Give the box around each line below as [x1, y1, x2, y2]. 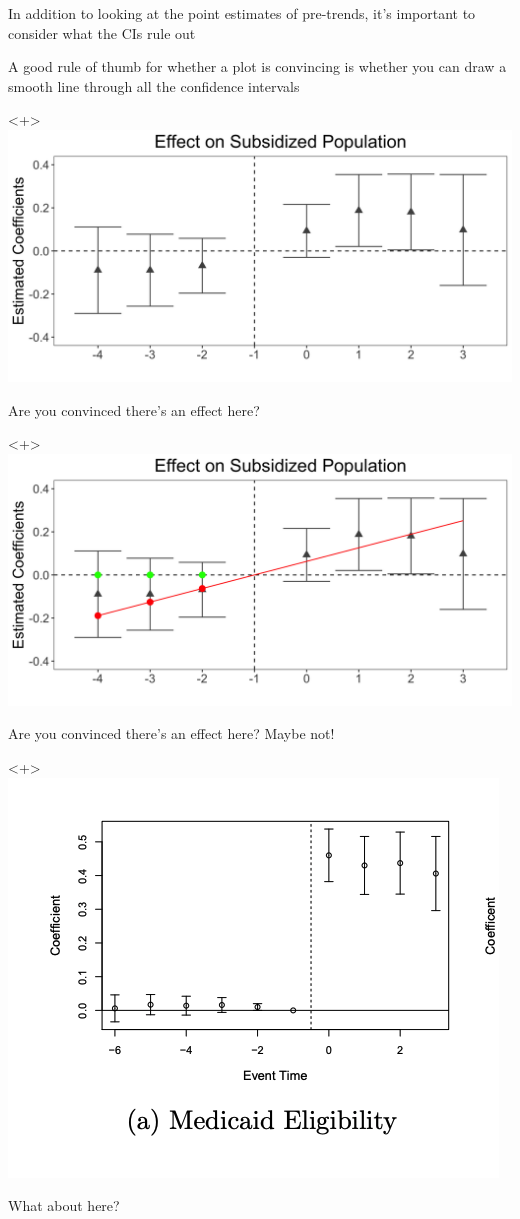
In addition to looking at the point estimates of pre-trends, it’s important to [8, 3, 476, 23]
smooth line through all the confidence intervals [8, 75, 300, 96]
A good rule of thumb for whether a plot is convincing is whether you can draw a [8, 56, 507, 77]
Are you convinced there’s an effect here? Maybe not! [8, 723, 335, 744]
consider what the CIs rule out [8, 22, 196, 43]
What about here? [8, 1195, 120, 1216]
